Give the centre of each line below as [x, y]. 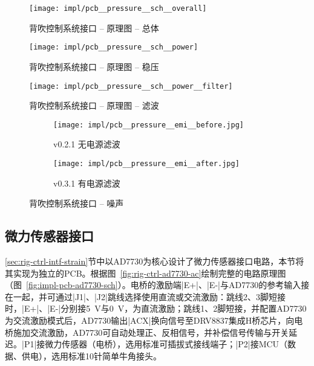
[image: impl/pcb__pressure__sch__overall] [118, 8]
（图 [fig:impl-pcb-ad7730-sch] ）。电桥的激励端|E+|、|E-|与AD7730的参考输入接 [157, 285]
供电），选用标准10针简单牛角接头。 [91, 355]
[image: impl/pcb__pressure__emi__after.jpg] [146, 164]
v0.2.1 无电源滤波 [87, 144]
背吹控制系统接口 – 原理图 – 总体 [94, 27]
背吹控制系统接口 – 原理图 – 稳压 [94, 66]
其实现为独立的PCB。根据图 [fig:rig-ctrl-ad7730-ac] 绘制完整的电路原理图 [146, 273]
